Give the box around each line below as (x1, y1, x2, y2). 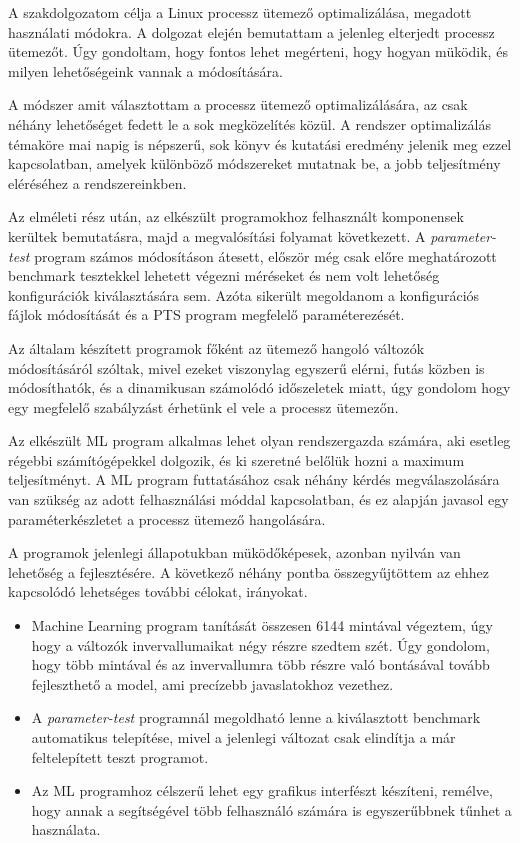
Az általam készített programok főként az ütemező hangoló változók (8, 337, 425, 358)
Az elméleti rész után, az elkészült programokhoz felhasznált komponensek (8, 206, 464, 227)
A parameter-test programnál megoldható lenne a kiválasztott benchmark (31, 707, 481, 728)
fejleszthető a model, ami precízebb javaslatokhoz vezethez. (31, 673, 394, 694)
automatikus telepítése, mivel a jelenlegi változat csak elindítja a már (31, 727, 456, 747)
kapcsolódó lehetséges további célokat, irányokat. (8, 581, 308, 602)
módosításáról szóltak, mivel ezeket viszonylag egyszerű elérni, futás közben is (8, 357, 485, 378)
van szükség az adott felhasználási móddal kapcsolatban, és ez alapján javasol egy (8, 489, 509, 510)
